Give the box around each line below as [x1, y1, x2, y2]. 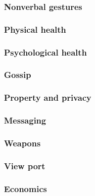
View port [4, 159, 46, 172]
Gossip [4, 68, 31, 81]
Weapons [4, 136, 41, 149]
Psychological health [4, 46, 87, 58]
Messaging [4, 114, 46, 127]
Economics [4, 182, 47, 195]
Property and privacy [4, 91, 92, 104]
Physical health [4, 23, 66, 35]
